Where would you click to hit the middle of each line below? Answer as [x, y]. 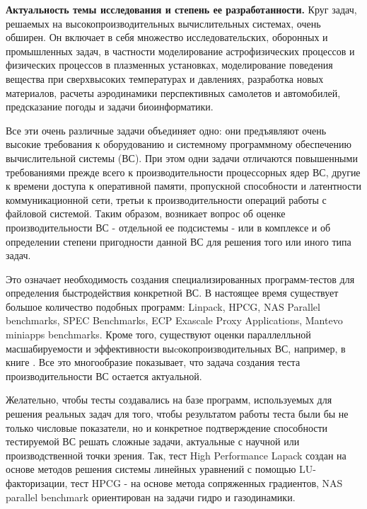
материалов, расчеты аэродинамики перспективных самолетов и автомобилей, [173, 92]
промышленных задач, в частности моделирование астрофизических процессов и [180, 51]
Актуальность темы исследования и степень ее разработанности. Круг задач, [181, 9]
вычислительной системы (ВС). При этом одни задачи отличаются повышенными [182, 158]
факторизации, [37, 483]
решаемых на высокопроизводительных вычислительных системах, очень [163, 23]
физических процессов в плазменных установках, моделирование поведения [169, 65]
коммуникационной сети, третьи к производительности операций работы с [166, 199]
